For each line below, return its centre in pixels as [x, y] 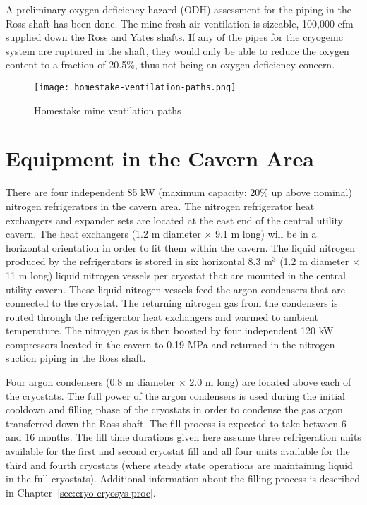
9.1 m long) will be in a [266, 234]
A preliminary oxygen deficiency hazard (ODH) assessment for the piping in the [179, 9]
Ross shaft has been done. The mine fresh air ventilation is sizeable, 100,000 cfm [180, 23]
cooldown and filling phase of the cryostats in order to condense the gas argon [174, 409]
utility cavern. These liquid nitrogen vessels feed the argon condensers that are [175, 289]
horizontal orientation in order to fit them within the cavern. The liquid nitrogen [180, 247]
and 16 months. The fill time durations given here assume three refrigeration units [183, 437]
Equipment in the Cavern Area [160, 158]
